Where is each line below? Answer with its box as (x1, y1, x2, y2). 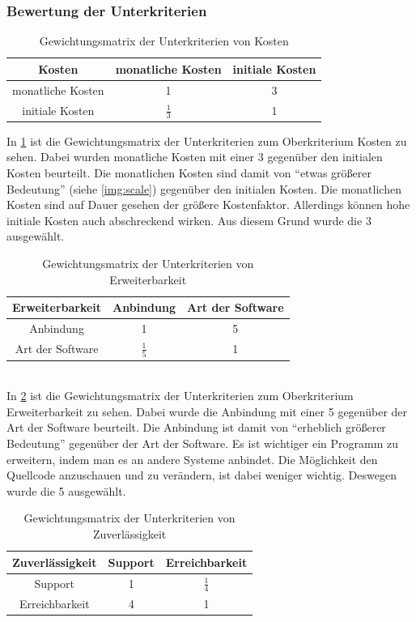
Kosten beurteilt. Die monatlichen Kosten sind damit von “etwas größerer (6, 164, 371, 181)
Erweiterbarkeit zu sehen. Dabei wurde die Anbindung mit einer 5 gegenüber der (6, 403, 408, 420)
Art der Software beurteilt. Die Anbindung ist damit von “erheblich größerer (6, 419, 386, 436)
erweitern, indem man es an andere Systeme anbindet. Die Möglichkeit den (6, 450, 378, 467)
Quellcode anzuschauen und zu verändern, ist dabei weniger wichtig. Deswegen (6, 466, 397, 484)
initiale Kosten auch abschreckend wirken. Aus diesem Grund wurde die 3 (6, 211, 371, 228)
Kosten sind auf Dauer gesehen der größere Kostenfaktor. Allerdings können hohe (6, 196, 410, 213)
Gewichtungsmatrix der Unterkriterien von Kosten (39, 32, 289, 49)
